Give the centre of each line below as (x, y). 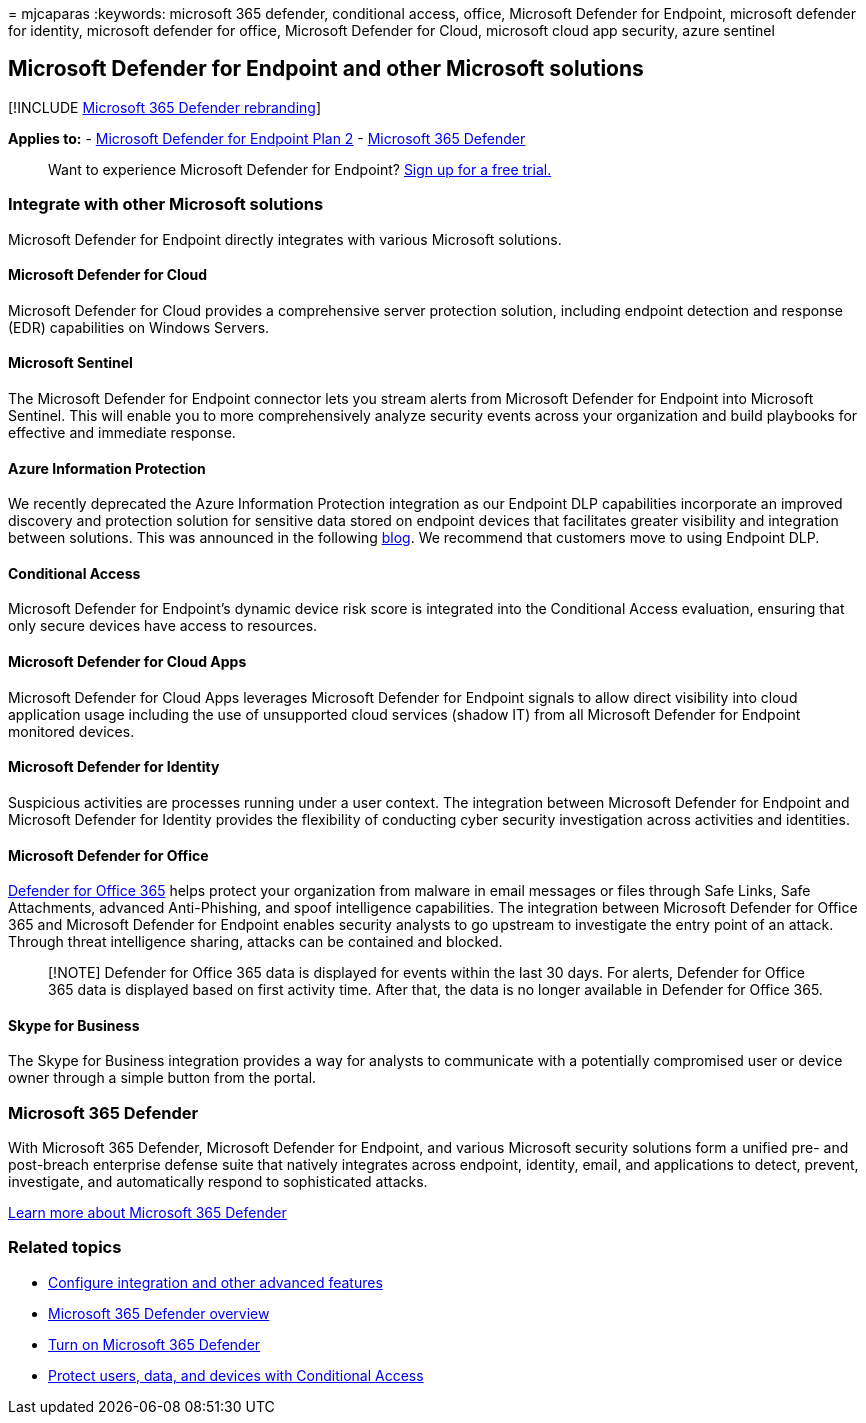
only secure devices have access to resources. (163, 626)
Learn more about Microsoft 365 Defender (147, 1213)
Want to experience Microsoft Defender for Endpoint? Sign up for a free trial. (300, 169)
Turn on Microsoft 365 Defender (154, 1344)
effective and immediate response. (122, 433)
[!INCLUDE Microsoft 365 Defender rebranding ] (165, 107)
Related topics (65, 1247)
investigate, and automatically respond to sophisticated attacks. (218, 1182)
